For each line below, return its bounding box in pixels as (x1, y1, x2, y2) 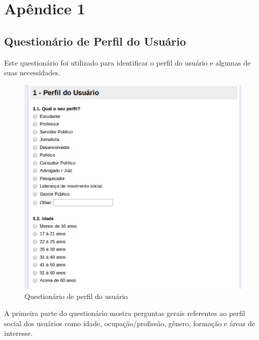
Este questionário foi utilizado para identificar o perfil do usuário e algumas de (4, 57, 251, 68)
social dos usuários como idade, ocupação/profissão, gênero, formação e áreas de (4, 317, 255, 328)
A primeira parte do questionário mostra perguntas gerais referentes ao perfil (4, 308, 245, 318)
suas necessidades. (4, 67, 61, 78)
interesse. (4, 328, 33, 338)
